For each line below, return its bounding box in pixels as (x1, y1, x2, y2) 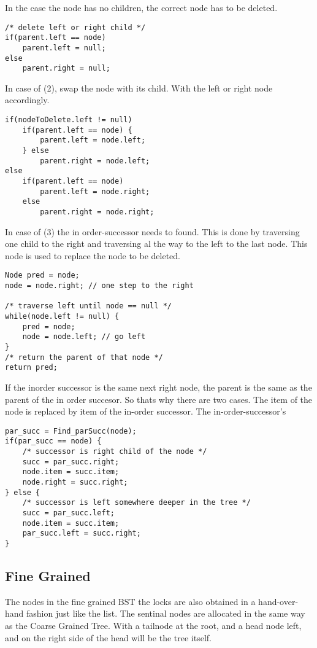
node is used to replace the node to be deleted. (5, 249, 181, 262)
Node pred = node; (5, 271, 80, 280)
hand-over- (258, 595, 299, 607)
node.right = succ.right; (22, 478, 128, 487)
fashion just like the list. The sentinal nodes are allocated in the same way (26, 607, 305, 620)
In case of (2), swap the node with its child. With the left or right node (5, 81, 273, 94)
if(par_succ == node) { (5, 437, 102, 446)
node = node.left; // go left (22, 332, 146, 342)
